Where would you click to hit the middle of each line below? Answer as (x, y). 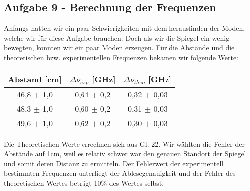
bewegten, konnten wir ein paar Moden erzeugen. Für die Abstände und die (119, 48)
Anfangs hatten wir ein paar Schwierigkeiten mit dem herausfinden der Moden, (125, 28)
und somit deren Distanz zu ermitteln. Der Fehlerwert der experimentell (114, 163)
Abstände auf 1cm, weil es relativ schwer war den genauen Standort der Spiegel (125, 153)
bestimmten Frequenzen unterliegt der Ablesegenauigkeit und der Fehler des (120, 173)
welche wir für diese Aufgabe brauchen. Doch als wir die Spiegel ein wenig (117, 38)
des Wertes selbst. (136, 182)
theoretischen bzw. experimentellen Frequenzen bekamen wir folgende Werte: (121, 57)
